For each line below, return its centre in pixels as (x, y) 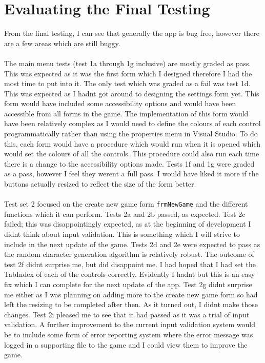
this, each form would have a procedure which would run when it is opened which (132, 143)
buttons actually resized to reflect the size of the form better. (100, 184)
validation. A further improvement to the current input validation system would (130, 324)
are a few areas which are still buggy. (62, 43)
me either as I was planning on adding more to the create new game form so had (131, 294)
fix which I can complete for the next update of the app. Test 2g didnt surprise (128, 284)
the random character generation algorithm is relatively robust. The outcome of (129, 254)
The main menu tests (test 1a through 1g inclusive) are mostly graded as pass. (128, 63)
